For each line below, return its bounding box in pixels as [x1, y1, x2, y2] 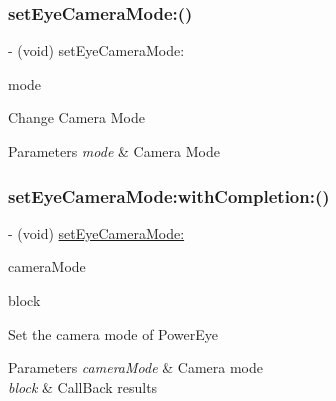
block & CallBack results [8, 376, 158, 397]
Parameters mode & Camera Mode [8, 141, 220, 161]
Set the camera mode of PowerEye [8, 323, 219, 344]
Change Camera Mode [8, 107, 145, 128]
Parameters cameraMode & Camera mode [8, 357, 263, 378]
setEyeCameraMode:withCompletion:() [8, 183, 330, 208]
